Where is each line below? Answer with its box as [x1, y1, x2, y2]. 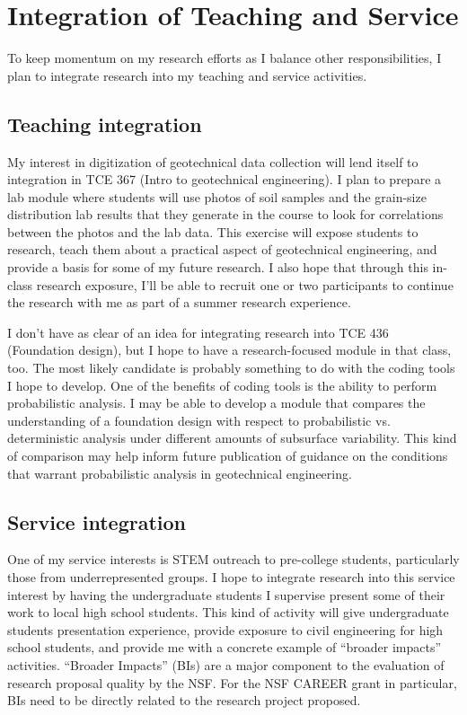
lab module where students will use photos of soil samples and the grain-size [7, 187, 427, 206]
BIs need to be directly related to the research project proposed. [7, 691, 361, 710]
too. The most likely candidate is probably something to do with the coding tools [7, 358, 455, 377]
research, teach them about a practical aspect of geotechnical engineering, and [7, 240, 437, 259]
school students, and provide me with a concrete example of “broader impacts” [7, 638, 442, 657]
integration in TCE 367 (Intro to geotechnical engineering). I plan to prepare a [7, 170, 442, 189]
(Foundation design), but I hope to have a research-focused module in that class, [7, 340, 452, 359]
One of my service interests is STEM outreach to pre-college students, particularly [7, 550, 460, 569]
